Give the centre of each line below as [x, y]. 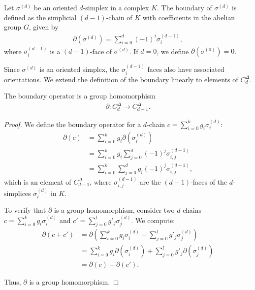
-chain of [119, 17]
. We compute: [153, 220]
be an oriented [55, 7]
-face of [101, 51]
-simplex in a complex [116, 7]
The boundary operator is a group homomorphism [80, 96]
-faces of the [209, 181]
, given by [44, 27]
